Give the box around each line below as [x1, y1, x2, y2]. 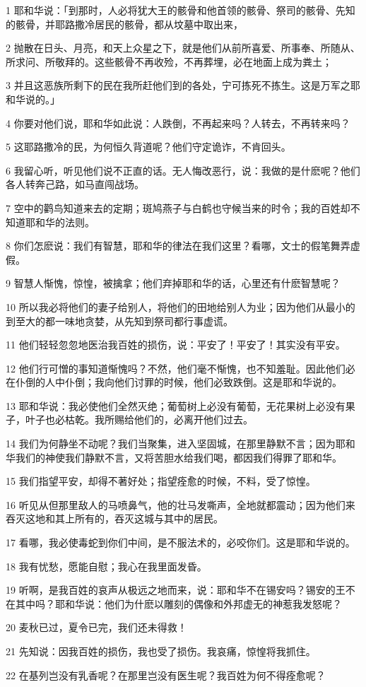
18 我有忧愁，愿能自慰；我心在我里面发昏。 [6, 558, 207, 573]
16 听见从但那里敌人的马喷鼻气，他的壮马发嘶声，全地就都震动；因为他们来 [6, 497, 355, 512]
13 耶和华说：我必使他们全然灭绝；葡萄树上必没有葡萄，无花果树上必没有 [6, 398, 346, 413]
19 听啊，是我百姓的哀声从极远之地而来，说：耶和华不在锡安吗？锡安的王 [6, 582, 346, 597]
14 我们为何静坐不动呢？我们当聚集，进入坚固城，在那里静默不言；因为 [6, 436, 336, 451]
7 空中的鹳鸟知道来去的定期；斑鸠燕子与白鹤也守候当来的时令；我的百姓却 [6, 200, 350, 215]
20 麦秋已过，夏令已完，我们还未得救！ [6, 620, 187, 635]
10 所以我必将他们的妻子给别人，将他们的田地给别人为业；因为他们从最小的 [6, 299, 355, 314]
